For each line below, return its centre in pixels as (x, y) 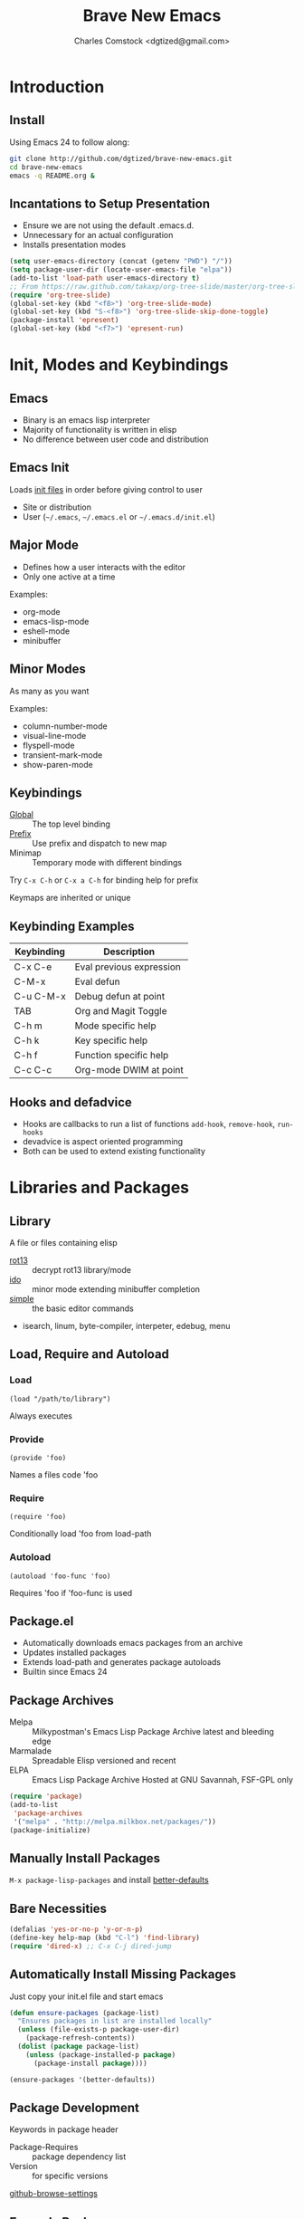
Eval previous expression (128, 967)
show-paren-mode (57, 764)
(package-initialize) (50, 1830)
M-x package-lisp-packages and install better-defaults (109, 1880)
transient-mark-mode (62, 755)
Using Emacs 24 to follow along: (69, 142)
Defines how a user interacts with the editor (104, 567)
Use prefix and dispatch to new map (100, 844)
